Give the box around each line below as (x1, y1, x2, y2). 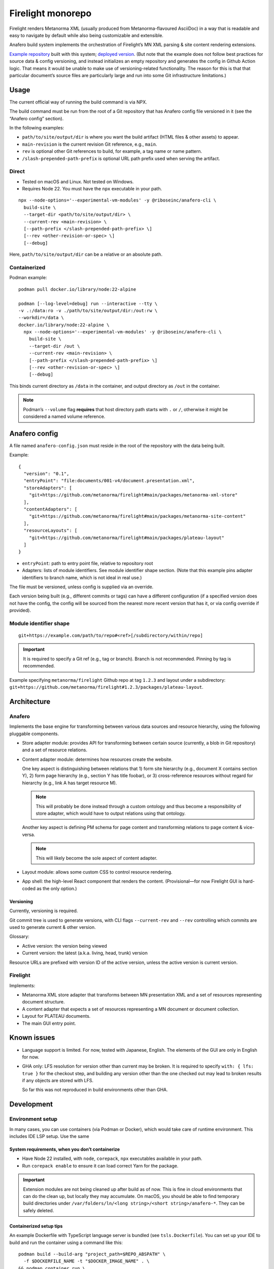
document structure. (22, 999, 65, 1005)
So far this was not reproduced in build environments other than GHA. (22, 1087, 168, 1093)
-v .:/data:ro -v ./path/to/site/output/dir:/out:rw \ (18, 308, 158, 313)
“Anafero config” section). (9, 115, 64, 121)
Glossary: (9, 933, 30, 940)
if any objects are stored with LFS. (22, 1078, 94, 1084)
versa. (22, 831, 36, 838)
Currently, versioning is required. (9, 908, 78, 914)
